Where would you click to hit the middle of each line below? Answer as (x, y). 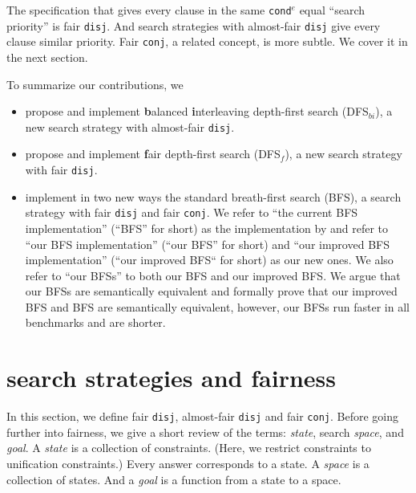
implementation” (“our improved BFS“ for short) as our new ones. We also (209, 260)
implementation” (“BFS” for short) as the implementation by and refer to (206, 228)
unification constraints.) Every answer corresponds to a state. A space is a (188, 464)
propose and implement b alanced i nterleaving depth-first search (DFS (197, 111)
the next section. (47, 57)
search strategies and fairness (171, 378)
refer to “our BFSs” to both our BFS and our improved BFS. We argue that (213, 275)
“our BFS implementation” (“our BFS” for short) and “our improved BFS (207, 244)
